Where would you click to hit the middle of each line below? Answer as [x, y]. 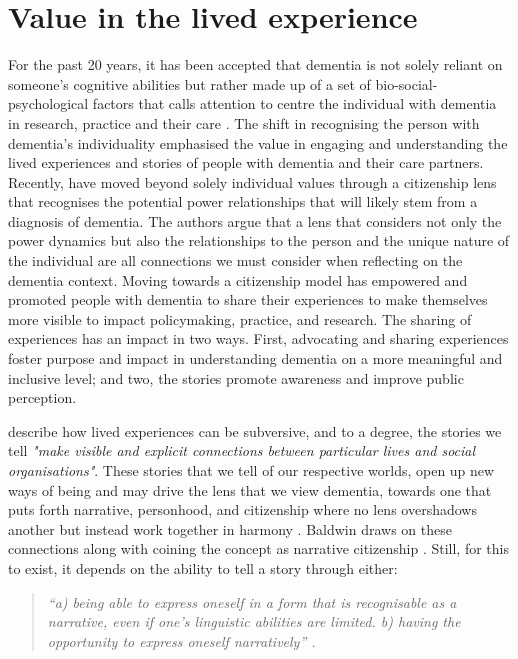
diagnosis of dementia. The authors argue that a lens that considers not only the [255, 220]
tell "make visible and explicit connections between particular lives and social [242, 450]
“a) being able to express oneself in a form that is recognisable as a [252, 601]
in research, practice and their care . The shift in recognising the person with [244, 122]
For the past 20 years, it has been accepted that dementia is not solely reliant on [255, 64]
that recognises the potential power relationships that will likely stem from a [243, 201]
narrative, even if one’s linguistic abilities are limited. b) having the [254, 621]
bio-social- [406, 83]
